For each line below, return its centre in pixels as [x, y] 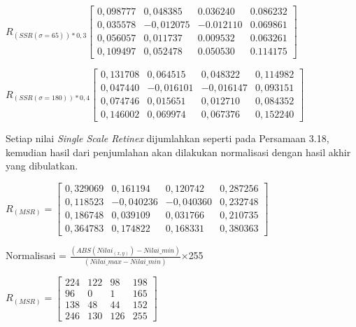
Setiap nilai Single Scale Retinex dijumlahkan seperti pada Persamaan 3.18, [168, 138]
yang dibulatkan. [42, 166]
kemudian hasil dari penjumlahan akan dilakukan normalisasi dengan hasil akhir [178, 152]
